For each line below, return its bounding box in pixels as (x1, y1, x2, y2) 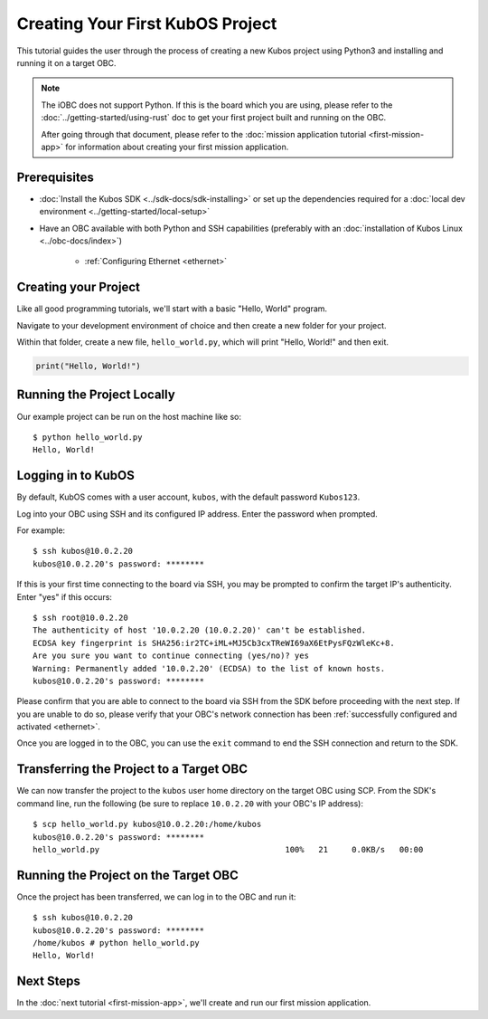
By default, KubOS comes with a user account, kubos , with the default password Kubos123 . (16, 491, 361, 502)
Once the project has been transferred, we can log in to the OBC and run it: (16, 891, 296, 902)
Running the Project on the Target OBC (16, 867, 239, 882)
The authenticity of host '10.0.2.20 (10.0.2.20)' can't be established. (33, 625, 367, 635)
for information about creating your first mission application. (64, 141, 289, 152)
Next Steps (16, 974, 80, 989)
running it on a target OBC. (16, 57, 117, 68)
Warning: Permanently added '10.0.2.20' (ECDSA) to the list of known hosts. (33, 663, 386, 673)
